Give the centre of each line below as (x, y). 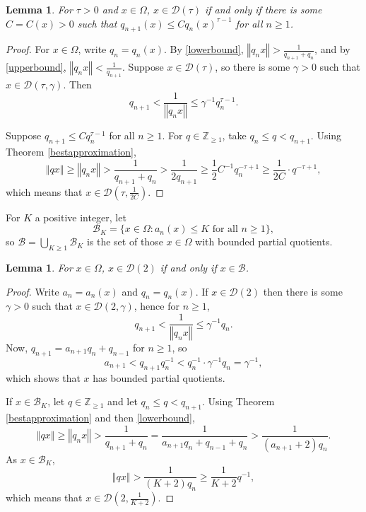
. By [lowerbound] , (203, 49)
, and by (332, 49)
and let (123, 401)
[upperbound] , (36, 67)
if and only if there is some (263, 9)
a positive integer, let (81, 217)
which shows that (43, 377)
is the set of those (125, 242)
